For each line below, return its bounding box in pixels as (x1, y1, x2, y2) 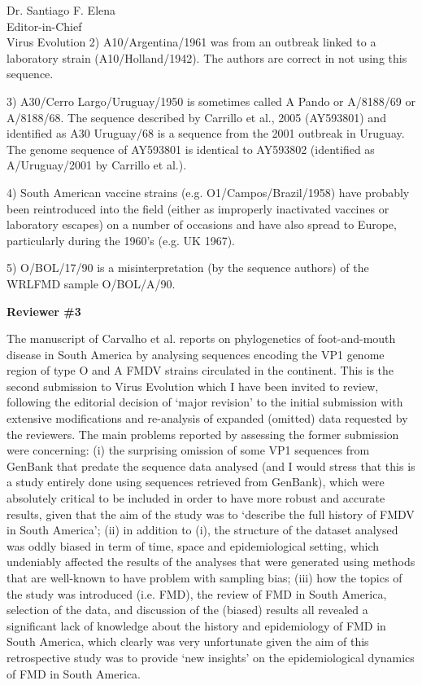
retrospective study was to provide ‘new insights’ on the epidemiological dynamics (7, 648, 415, 665)
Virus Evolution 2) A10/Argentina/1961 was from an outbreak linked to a (7, 33, 376, 50)
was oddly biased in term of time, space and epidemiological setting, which (7, 537, 380, 554)
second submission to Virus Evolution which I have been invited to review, (7, 377, 379, 394)
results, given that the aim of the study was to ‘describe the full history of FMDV (7, 505, 415, 522)
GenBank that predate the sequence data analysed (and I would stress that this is (7, 457, 415, 474)
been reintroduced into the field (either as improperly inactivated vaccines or (7, 200, 389, 217)
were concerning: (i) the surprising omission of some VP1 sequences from (7, 441, 370, 459)
